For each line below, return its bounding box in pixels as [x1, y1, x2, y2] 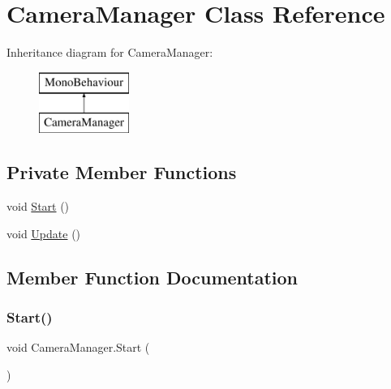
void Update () [6, 224, 81, 242]
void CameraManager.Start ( [6, 339, 150, 356]
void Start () [6, 198, 70, 215]
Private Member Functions [6, 160, 237, 185]
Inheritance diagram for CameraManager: [6, 44, 213, 61]
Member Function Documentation [6, 264, 299, 289]
